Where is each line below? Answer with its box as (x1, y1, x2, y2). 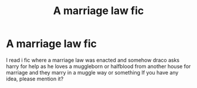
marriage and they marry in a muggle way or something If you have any (6, 69, 179, 76)
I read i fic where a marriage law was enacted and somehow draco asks (6, 56, 180, 63)
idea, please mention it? (6, 75, 64, 82)
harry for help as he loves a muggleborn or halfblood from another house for (6, 63, 191, 70)
